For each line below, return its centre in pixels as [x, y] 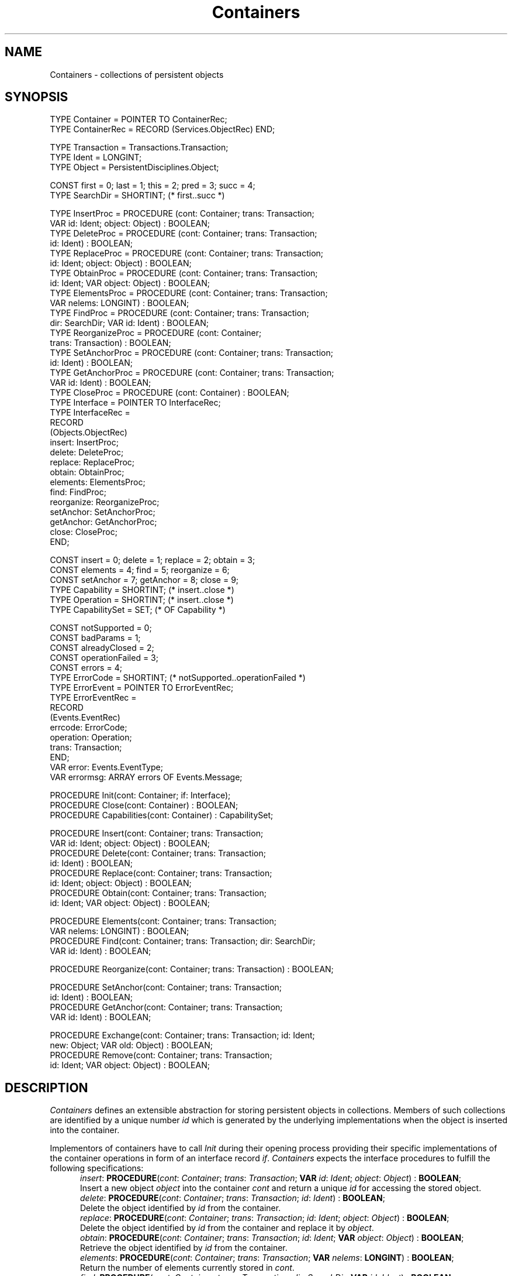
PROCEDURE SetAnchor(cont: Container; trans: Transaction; [166, 987]
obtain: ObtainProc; [87, 472]
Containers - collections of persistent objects [137, 74]
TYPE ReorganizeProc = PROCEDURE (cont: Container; [156, 333]
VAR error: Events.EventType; [106, 767]
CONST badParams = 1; [95, 638]
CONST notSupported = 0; [101, 628]
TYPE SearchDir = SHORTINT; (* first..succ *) [137, 195]
